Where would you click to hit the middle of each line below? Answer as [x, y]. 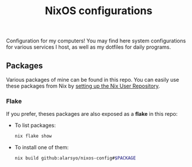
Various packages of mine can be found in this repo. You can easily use [93, 80]
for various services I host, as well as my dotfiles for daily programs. [89, 47]
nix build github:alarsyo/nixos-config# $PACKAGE [75, 158]
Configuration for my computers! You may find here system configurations [96, 41]
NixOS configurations [99, 11]
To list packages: [35, 125]
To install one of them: [41, 148]
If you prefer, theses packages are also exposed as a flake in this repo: [92, 114]
